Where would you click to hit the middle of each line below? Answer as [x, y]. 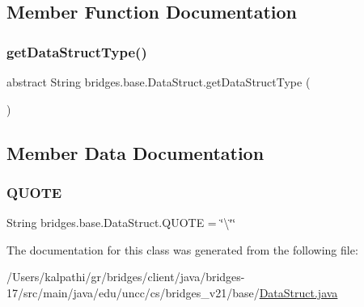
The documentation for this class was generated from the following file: [182, 249]
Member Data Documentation [135, 152]
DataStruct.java [298, 292]
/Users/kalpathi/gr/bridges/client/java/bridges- [126, 277]
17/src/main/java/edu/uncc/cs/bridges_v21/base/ [133, 292]
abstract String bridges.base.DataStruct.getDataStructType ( [159, 82]
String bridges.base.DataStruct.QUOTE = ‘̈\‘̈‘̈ [121, 223]
